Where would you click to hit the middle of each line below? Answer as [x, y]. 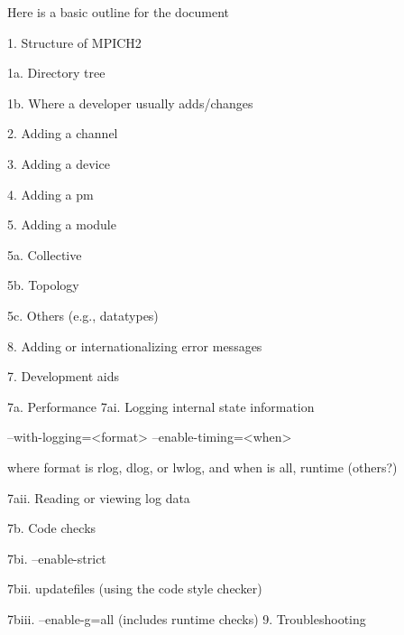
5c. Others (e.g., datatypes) [83, 315]
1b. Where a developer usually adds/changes [130, 103]
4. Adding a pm [50, 194]
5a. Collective [45, 254]
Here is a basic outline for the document [118, 12]
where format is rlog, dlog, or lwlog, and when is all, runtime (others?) [202, 467]
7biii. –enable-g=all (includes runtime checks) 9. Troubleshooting [187, 618]
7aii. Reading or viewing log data [99, 497]
